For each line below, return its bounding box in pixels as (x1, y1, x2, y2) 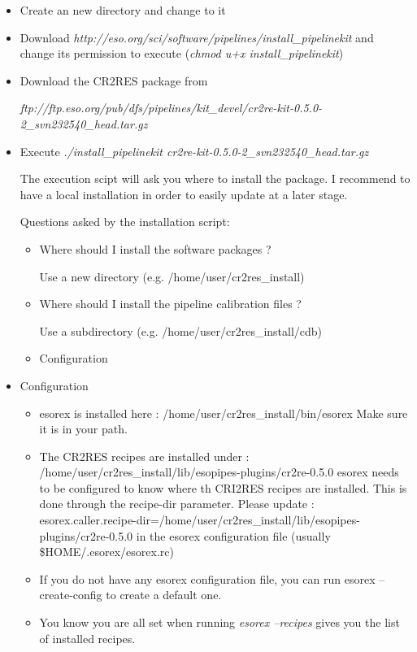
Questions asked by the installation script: (20, 213, 230, 230)
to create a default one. (106, 586, 222, 603)
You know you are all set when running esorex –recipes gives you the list (39, 614, 400, 631)
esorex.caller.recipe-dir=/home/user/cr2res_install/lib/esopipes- (39, 511, 360, 528)
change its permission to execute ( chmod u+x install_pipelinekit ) (20, 45, 344, 62)
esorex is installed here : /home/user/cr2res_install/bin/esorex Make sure (39, 404, 408, 421)
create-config (39, 586, 102, 603)
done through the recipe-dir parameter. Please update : (39, 495, 315, 512)
